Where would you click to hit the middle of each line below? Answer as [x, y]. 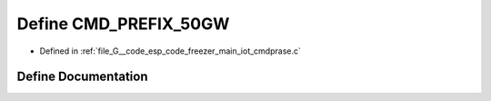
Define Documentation [82, 77]
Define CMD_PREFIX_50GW [123, 24]
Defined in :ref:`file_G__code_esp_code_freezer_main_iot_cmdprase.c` [170, 51]
